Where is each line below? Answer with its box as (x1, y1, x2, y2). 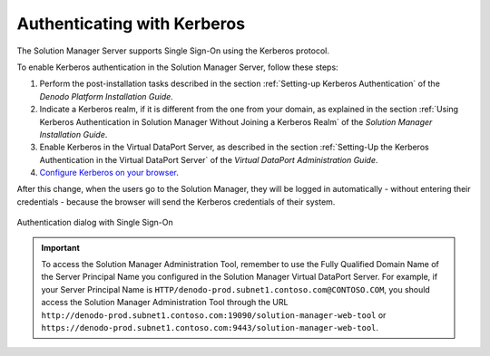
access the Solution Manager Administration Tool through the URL (41, 297, 289, 308)
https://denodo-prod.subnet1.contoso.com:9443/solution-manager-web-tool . (41, 322, 379, 332)
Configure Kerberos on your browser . (39, 168, 179, 178)
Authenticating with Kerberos (16, 14, 245, 34)
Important (41, 242, 81, 253)
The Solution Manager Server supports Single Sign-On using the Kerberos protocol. (16, 45, 330, 56)
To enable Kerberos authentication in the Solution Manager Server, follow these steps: (16, 62, 339, 72)
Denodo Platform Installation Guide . (39, 91, 174, 101)
